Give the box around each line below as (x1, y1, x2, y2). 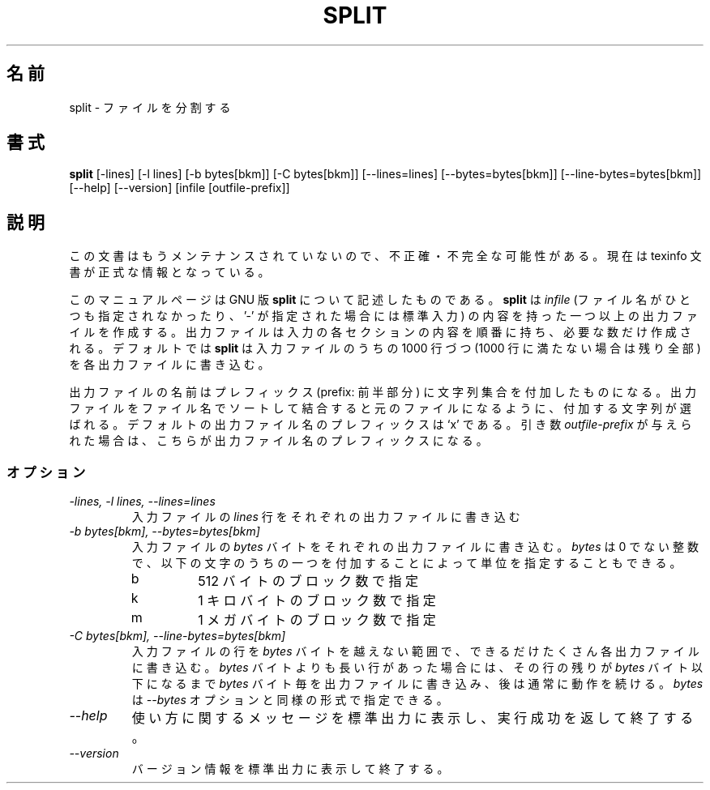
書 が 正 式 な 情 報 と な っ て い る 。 (69, 265, 270, 280)
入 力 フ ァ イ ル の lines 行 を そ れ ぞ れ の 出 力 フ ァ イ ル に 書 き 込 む (131, 510, 520, 524)
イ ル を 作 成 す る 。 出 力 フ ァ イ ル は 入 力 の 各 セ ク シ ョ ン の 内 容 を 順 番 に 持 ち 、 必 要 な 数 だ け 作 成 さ (69, 325, 691, 339)
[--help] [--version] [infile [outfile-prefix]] (69, 181, 290, 195)
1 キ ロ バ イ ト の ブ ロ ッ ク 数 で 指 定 (198, 592, 436, 609)
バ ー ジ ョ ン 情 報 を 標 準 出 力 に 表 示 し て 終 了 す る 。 (131, 762, 449, 776)
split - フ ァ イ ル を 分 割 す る (69, 100, 231, 114)
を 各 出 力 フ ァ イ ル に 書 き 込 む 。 (69, 357, 270, 372)
